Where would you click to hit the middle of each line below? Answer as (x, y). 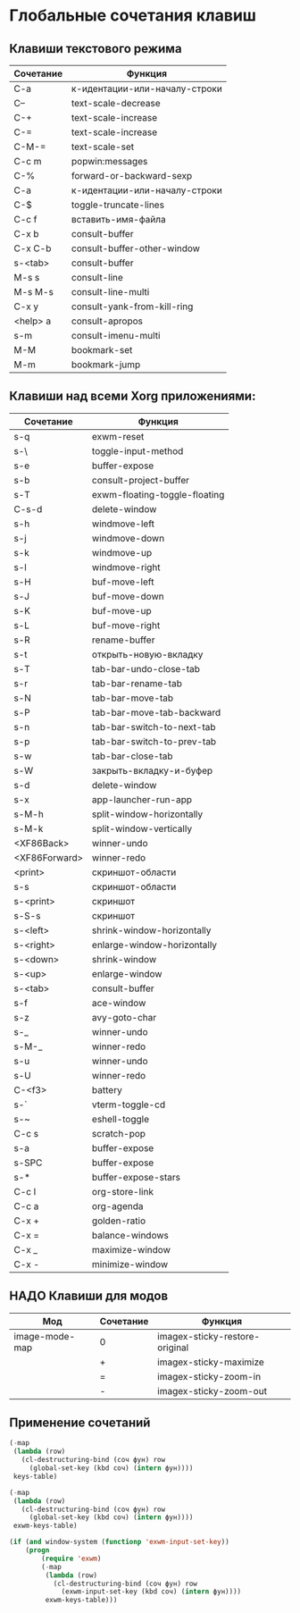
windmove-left (123, 524)
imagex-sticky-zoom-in (209, 1376)
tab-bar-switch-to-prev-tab (154, 741)
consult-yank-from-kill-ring (132, 307)
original (173, 1348)
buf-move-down (128, 596)
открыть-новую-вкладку (148, 654)
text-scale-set (103, 147)
